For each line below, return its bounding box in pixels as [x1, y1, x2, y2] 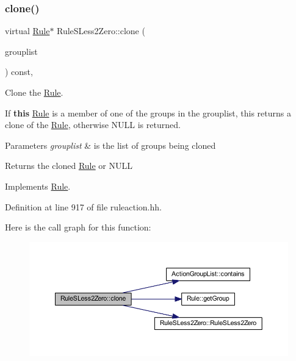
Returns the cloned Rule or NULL [5, 159, 132, 172]
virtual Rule [5, 24, 50, 37]
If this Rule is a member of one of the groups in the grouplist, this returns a [5, 106, 291, 119]
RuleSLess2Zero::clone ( [57, 24, 145, 37]
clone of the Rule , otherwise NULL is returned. [5, 118, 181, 131]
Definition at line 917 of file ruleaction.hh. [5, 200, 162, 213]
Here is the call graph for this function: [5, 221, 151, 234]
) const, [5, 65, 33, 78]
